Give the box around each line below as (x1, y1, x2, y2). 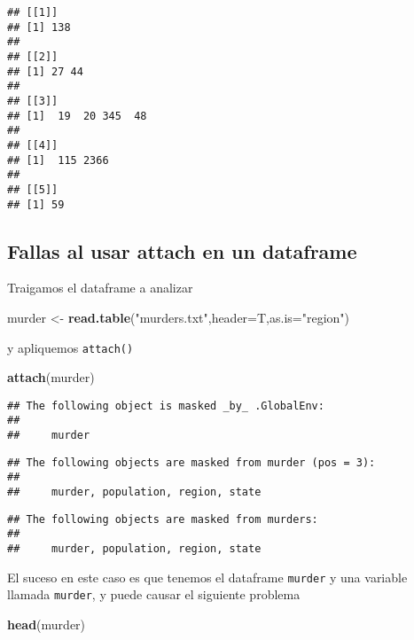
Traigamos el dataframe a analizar (7, 278, 193, 297)
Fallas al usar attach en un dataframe (7, 237, 357, 264)
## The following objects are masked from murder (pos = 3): (7, 456, 376, 469)
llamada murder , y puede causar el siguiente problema (7, 585, 301, 604)
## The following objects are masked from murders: (7, 512, 318, 526)
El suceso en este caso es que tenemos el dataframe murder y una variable (7, 567, 408, 586)
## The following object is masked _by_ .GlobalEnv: (7, 399, 324, 412)
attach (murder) (7, 368, 95, 386)
